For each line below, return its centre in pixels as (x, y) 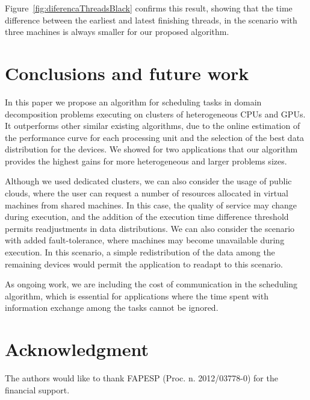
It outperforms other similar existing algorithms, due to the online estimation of (153, 126)
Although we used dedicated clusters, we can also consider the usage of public (148, 181)
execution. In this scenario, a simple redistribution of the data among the (140, 252)
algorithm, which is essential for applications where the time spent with (137, 295)
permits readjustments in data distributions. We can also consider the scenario (150, 228)
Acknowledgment (77, 349)
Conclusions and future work (127, 73)
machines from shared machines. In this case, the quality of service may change (151, 205)
